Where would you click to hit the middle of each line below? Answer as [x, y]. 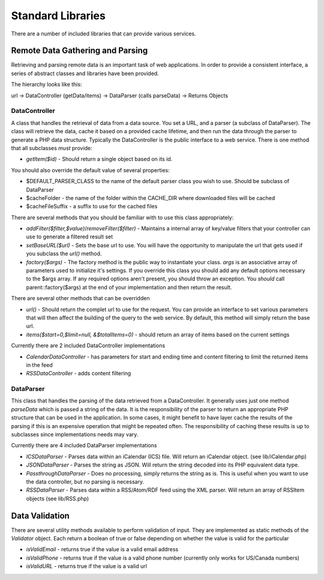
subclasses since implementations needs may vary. [75, 435]
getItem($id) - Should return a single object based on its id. [99, 159]
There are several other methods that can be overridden [80, 298]
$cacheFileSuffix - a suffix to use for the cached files [92, 207]
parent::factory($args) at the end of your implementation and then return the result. [129, 287]
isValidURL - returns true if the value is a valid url [86, 566]
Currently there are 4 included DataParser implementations [84, 446]
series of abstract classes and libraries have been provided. [85, 73]
